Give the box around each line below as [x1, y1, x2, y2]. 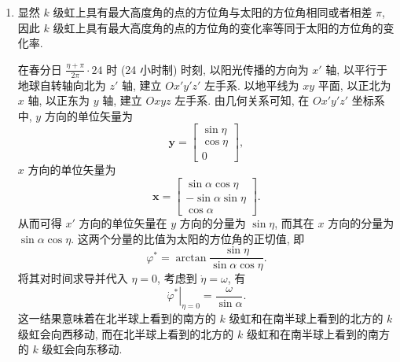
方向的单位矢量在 [79, 215, 167, 231]
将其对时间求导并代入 [17, 270, 128, 286]
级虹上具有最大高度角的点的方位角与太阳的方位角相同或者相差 [53, 4, 372, 20]
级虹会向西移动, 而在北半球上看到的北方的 [17, 325, 234, 342]
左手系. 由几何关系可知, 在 [174, 92, 310, 109]
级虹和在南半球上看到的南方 [246, 325, 390, 342]
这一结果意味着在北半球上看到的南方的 [17, 310, 216, 327]
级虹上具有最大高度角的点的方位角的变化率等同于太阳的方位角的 [53, 19, 383, 35]
